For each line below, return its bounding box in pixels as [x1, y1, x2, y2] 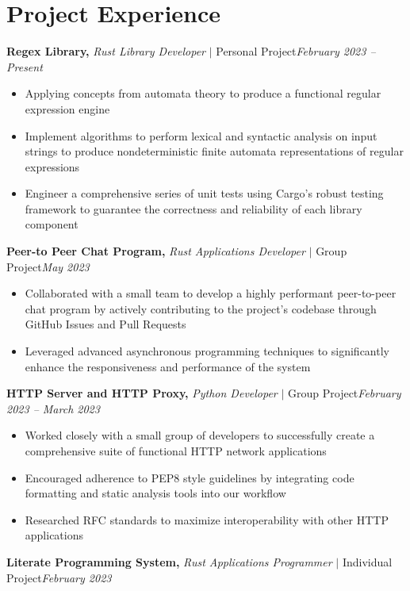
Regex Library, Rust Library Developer [6, 43, 205, 59]
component [25, 216, 79, 232]
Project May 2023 [6, 258, 90, 274]
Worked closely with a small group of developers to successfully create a [25, 427, 375, 443]
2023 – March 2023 [6, 400, 100, 416]
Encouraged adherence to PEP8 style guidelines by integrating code [25, 469, 354, 485]
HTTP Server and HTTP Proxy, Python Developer [6, 385, 278, 401]
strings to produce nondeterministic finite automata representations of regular [25, 143, 404, 159]
